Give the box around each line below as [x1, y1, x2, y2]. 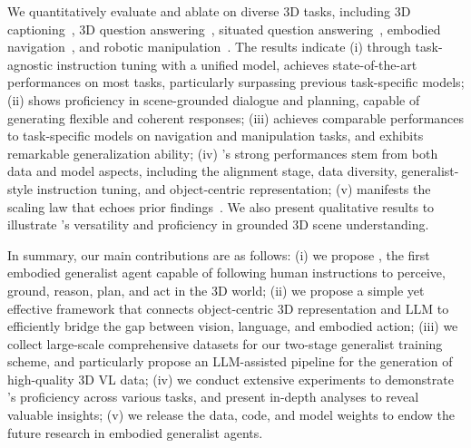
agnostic [7, 54, 53, 73]
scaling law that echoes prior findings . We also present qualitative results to [7, 197, 435, 216]
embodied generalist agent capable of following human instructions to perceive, [7, 263, 446, 282]
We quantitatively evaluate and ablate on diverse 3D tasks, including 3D [7, 2, 411, 20]
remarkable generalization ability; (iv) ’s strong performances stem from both [7, 143, 438, 162]
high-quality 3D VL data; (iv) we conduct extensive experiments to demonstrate [7, 369, 454, 388]
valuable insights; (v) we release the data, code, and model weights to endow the [7, 405, 456, 424]
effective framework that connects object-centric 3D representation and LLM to [7, 298, 449, 317]
